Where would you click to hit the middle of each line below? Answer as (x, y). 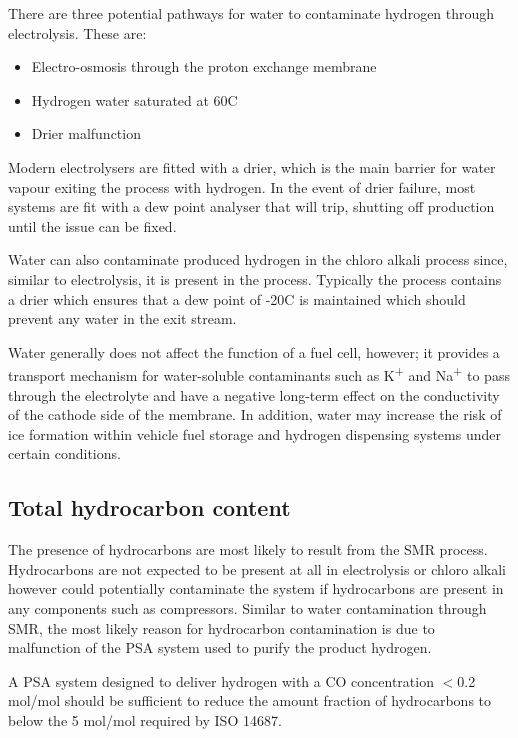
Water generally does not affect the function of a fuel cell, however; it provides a (254, 351)
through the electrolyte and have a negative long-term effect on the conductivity (254, 394)
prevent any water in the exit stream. (122, 318)
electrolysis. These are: (77, 32)
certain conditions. (64, 453)
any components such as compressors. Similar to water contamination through (247, 607)
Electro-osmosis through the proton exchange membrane (204, 66)
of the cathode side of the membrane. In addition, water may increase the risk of (255, 414)
